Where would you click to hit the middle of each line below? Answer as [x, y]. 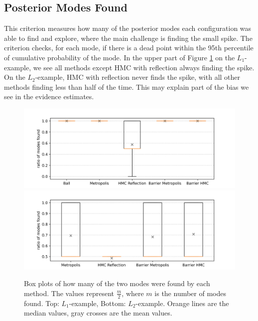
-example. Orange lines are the [182, 303]
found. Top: [42, 303]
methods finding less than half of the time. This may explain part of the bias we [127, 86]
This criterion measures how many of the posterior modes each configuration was [128, 28]
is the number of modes [190, 293]
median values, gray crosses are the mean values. [98, 313]
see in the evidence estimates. [49, 96]
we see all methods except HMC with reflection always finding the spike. [144, 67]
